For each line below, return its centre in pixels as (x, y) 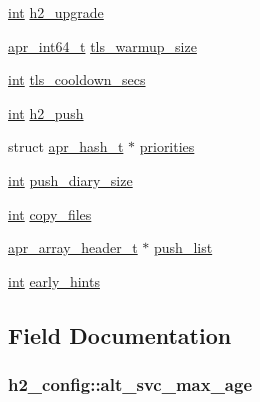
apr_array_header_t (73, 247)
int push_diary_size (70, 179)
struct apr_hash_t (66, 146)
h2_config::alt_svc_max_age (130, 384)
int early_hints (54, 280)
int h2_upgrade (56, 12)
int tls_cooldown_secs (77, 79)
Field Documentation (120, 334)
